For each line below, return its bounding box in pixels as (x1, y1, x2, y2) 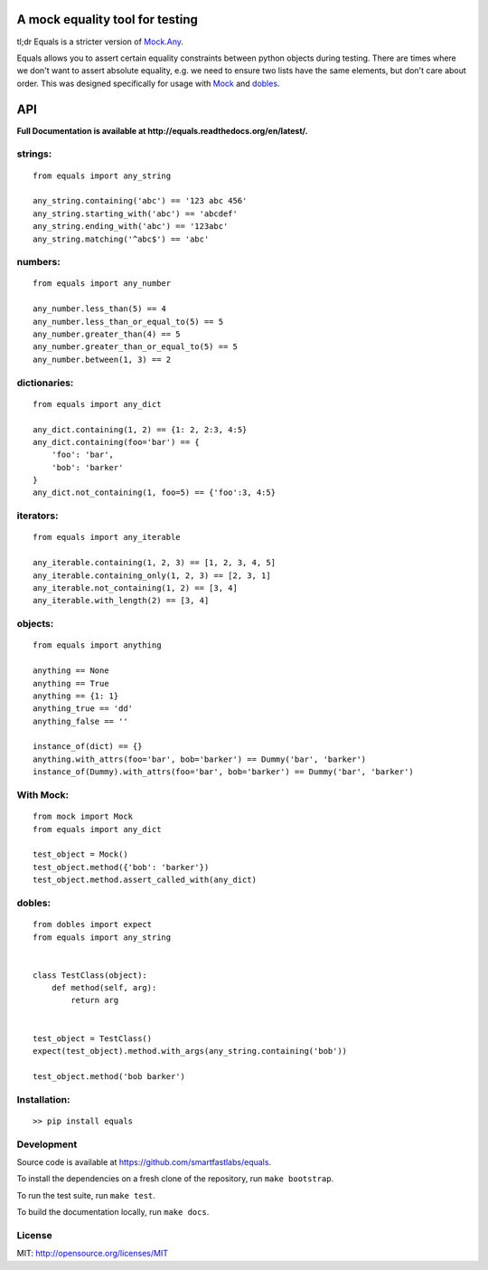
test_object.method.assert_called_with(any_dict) (33, 875, 258, 886)
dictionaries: (16, 376, 74, 389)
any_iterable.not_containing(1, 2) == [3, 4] (33, 583, 239, 592)
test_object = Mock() (33, 849, 128, 859)
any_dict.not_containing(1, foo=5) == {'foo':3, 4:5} (33, 488, 276, 498)
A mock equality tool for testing (16, 12, 199, 27)
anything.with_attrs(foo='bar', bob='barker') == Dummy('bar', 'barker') (33, 753, 367, 764)
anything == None (33, 666, 109, 676)
